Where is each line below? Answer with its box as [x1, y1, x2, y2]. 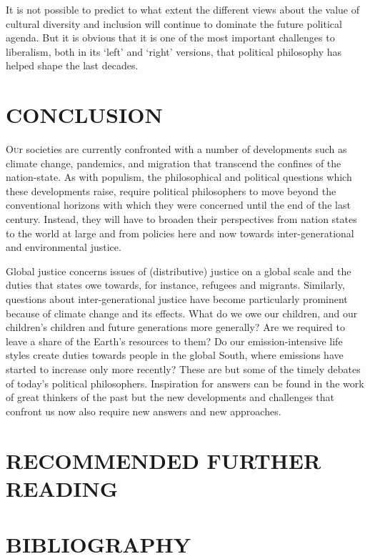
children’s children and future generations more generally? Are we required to [6, 320, 345, 335]
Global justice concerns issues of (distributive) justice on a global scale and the [6, 263, 351, 278]
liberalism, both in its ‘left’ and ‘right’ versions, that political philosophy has [6, 44, 342, 59]
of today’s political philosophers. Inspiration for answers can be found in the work [6, 375, 364, 390]
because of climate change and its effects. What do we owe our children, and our [6, 305, 358, 320]
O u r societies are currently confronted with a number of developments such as [6, 142, 347, 157]
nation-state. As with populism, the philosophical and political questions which [6, 169, 352, 184]
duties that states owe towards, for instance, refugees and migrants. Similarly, [6, 277, 345, 292]
